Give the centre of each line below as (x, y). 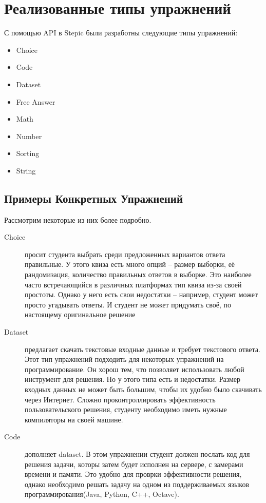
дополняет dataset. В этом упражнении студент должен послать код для (137, 453)
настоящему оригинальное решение (80, 314)
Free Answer (36, 101)
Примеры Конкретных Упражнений (94, 198)
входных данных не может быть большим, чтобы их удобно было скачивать (143, 389)
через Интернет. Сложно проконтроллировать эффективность (120, 399)
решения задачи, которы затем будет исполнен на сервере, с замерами (134, 464)
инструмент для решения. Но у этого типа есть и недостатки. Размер (133, 379)
